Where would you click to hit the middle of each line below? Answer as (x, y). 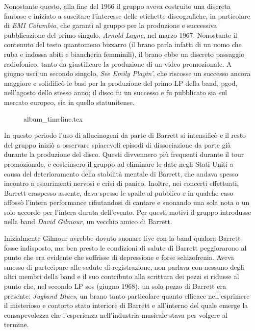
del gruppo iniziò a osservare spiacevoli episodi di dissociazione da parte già (117, 144)
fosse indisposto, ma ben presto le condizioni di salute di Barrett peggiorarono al (125, 247)
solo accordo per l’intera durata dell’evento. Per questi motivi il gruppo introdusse (127, 212)
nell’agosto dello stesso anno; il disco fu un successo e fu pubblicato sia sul (115, 92)
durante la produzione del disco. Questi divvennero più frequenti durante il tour (124, 154)
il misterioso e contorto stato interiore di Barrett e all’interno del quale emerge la (126, 305)
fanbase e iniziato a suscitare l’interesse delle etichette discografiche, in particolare (127, 15)
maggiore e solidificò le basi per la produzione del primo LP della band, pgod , (121, 83)
